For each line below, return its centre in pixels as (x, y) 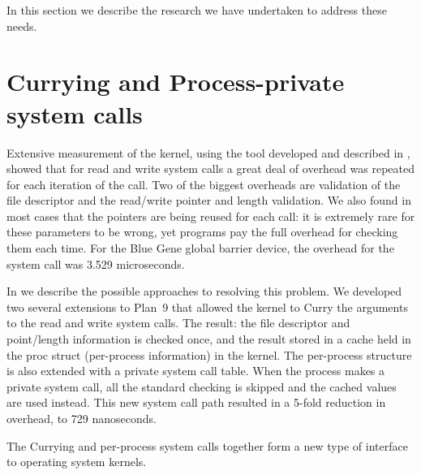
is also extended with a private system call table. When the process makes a (196, 371)
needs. (22, 26)
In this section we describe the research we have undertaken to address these (197, 10)
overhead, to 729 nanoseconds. (82, 418)
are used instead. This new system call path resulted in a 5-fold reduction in (196, 402)
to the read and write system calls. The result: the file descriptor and (178, 323)
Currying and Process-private (176, 82)
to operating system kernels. (77, 462)
